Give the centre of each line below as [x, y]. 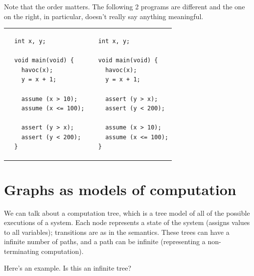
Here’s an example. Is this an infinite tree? [68, 267]
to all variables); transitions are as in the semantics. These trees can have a [117, 232]
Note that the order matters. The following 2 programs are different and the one [125, 6]
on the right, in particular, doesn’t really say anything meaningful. [104, 16]
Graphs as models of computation [120, 189]
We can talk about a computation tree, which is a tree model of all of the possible [127, 213]
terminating [22, 251]
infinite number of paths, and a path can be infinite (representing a [105, 241]
